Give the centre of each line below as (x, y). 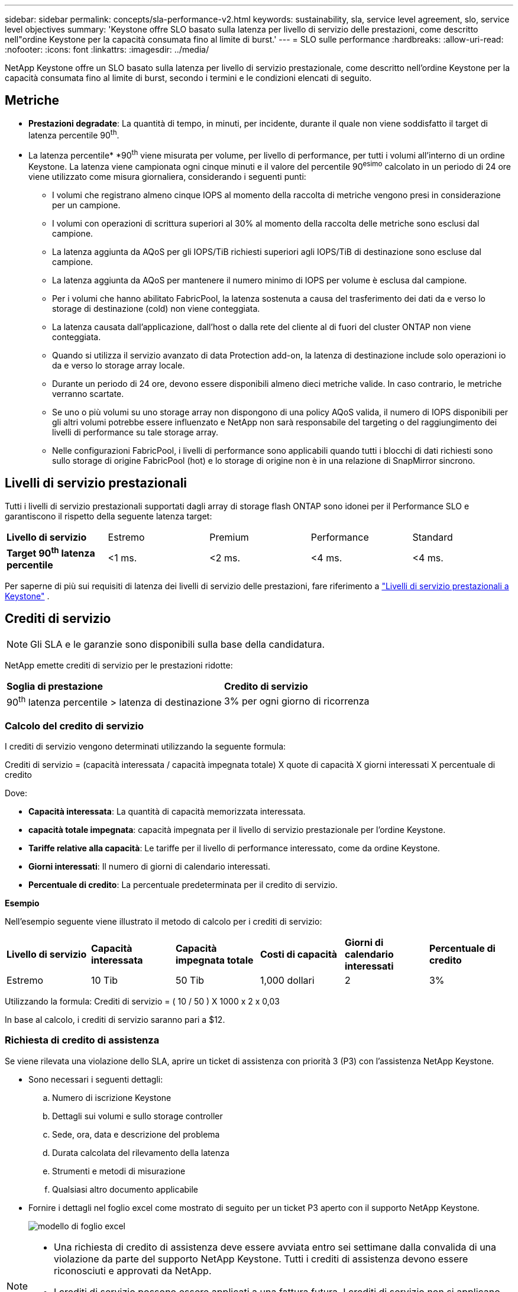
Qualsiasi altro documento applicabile (125, 1189)
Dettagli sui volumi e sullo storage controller (137, 1116)
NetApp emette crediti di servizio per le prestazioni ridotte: (119, 665)
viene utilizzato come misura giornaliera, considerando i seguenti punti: (167, 176)
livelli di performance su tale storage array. (135, 432)
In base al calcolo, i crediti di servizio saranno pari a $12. (115, 1019)
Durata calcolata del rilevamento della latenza (141, 1152)
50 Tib (190, 980)
